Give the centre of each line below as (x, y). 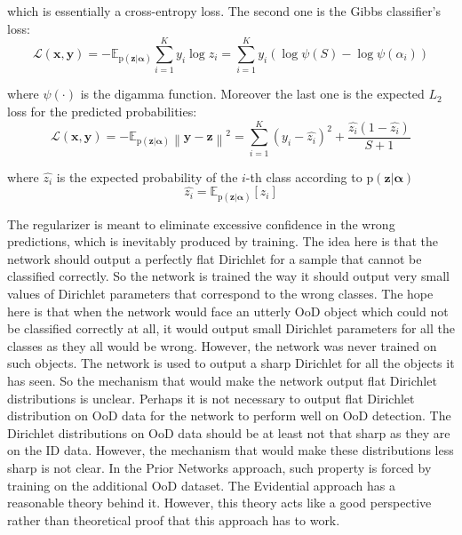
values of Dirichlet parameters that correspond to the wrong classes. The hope (220, 293)
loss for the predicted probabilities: (102, 111)
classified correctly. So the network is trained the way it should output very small (228, 276)
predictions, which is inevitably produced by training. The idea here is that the (223, 241)
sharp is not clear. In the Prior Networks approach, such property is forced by (219, 467)
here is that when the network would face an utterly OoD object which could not (228, 311)
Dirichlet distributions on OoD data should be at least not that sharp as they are (229, 432)
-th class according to (304, 176)
